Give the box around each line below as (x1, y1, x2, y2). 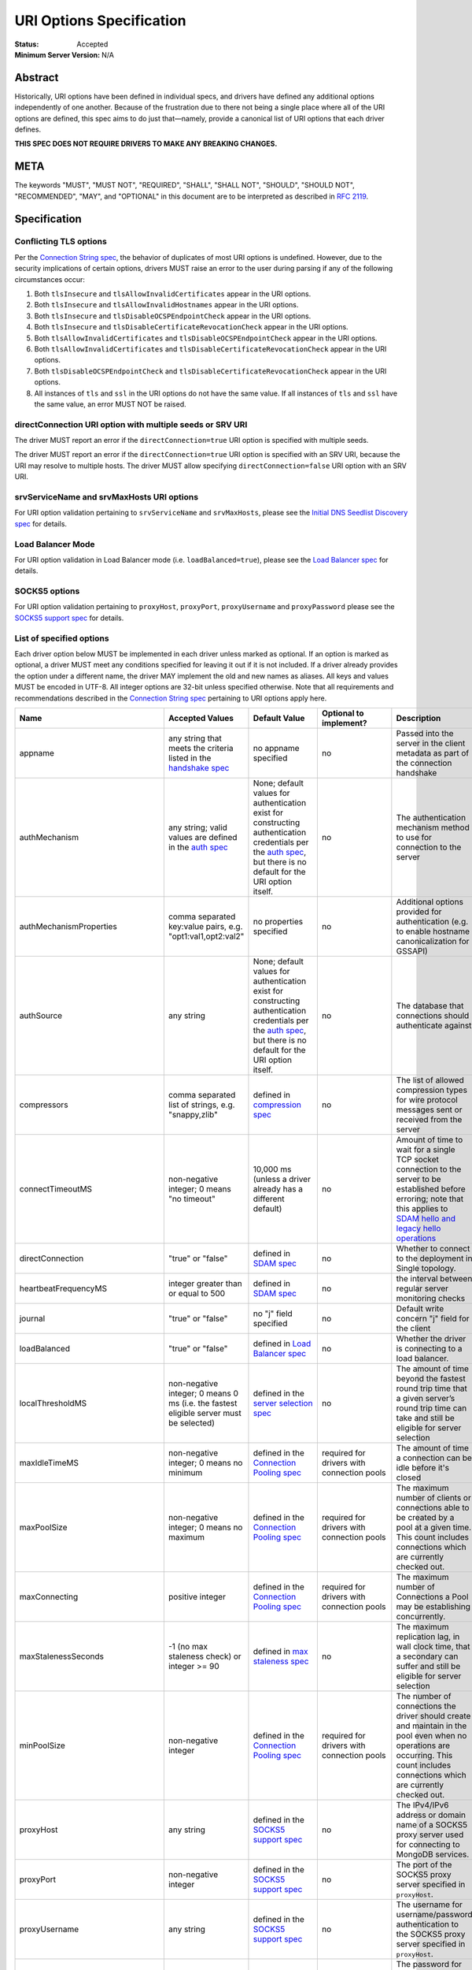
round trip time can (396, 1403, 467, 1414)
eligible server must (168, 1407, 242, 1418)
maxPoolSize (19, 1522, 68, 1533)
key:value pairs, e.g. (168, 920, 243, 931)
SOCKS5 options (14, 585, 80, 597)
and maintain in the (396, 1720, 467, 1731)
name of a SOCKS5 (396, 1819, 468, 1830)
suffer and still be (396, 1660, 461, 1671)
